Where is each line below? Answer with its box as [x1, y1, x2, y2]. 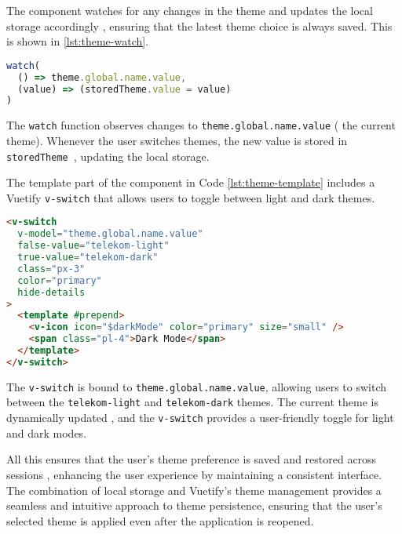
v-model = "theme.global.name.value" [17, 228, 203, 240]
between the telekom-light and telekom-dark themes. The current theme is [6, 394, 378, 410]
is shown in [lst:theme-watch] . [6, 33, 149, 49]
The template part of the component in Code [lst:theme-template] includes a [6, 174, 375, 191]
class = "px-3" [17, 263, 86, 274]
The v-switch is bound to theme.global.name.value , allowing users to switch [6, 378, 387, 394]
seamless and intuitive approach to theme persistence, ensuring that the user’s [6, 497, 382, 514]
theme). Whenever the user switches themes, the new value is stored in [6, 132, 348, 148]
